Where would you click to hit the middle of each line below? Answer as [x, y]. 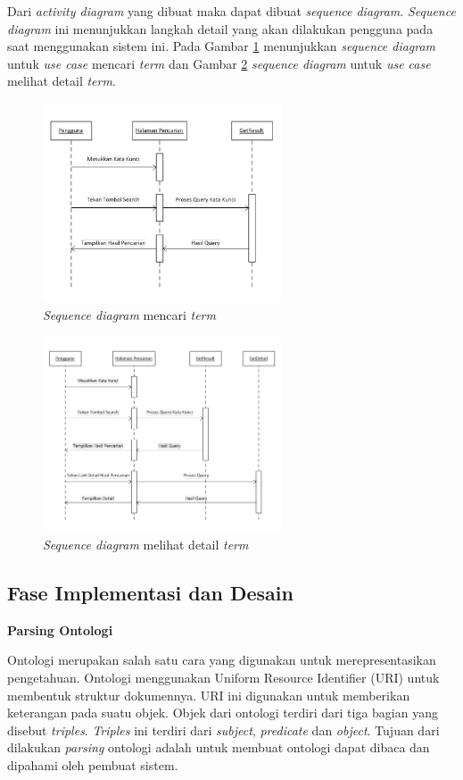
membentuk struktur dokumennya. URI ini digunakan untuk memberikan [209, 695]
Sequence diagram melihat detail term [146, 544]
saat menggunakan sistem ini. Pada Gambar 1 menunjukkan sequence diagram [222, 46]
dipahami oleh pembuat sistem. [93, 764]
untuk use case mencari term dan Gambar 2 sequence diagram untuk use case [219, 63]
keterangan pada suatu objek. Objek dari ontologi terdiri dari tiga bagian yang [223, 713]
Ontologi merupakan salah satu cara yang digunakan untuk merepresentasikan [222, 660]
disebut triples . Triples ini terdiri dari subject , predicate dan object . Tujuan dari [223, 730]
